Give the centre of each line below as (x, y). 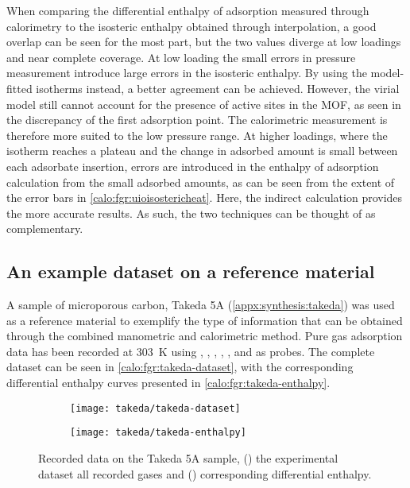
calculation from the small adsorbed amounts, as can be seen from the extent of (201, 182)
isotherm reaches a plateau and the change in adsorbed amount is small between (202, 151)
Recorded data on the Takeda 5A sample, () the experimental (188, 457)
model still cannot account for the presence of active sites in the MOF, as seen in (204, 104)
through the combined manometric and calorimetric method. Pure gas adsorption (205, 336)
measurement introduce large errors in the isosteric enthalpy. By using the (187, 73)
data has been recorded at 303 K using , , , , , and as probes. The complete (191, 351)
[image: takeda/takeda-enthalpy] (158, 433)
